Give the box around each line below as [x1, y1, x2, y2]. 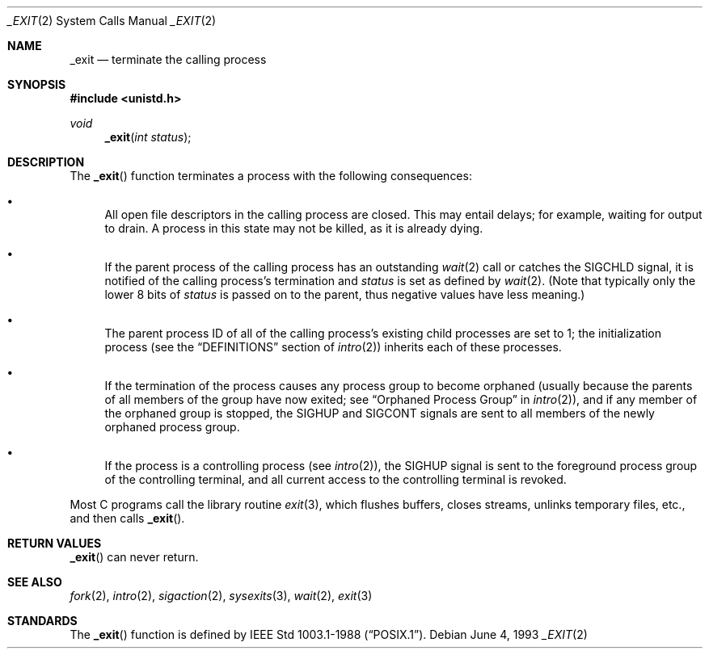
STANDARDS [7, 614, 78, 628]
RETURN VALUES [7, 536, 102, 550]
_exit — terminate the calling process [70, 52, 267, 66]
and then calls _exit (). [70, 511, 185, 525]
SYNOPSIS [7, 78, 66, 91]
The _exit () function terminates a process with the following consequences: [70, 169, 472, 183]
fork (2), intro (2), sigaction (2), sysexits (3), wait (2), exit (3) [70, 589, 373, 603]
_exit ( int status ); [104, 130, 192, 144]
